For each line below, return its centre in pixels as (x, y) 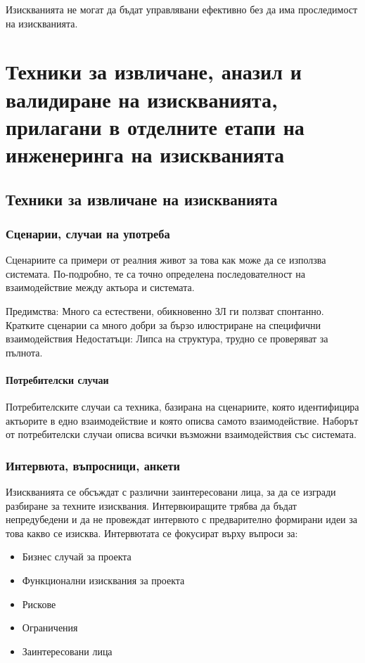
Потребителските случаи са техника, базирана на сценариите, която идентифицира (182, 407)
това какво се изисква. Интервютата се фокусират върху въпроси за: (152, 533)
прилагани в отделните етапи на (155, 126)
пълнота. (24, 352)
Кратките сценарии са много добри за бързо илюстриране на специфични (164, 324)
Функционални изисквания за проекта (103, 580)
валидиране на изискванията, (142, 99)
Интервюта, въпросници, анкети (93, 465)
